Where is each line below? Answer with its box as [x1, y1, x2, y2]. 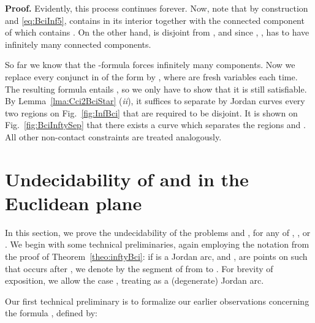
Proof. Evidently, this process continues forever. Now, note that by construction [5, 2, 308, 14]
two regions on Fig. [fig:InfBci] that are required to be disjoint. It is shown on [5, 106, 298, 119]
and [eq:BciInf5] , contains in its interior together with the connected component [5, 13, 305, 26]
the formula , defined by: [5, 306, 97, 319]
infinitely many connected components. [5, 37, 151, 50]
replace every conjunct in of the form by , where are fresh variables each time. [5, 70, 298, 83]
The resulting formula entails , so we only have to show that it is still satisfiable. [5, 82, 307, 95]
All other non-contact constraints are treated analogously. [5, 130, 222, 143]
